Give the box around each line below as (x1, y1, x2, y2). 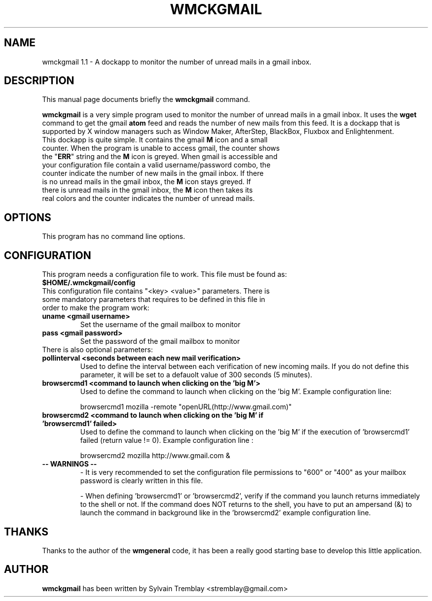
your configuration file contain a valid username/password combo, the (42, 161, 271, 169)
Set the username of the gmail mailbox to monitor (80, 320, 241, 329)
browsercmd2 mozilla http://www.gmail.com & (80, 451, 230, 460)
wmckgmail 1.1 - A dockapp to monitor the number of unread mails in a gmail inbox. (42, 57, 312, 66)
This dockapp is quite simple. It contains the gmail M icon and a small (42, 135, 268, 144)
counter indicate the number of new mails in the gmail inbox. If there (42, 169, 264, 178)
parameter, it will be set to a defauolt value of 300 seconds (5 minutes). (80, 370, 313, 379)
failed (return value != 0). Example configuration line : (80, 436, 253, 445)
